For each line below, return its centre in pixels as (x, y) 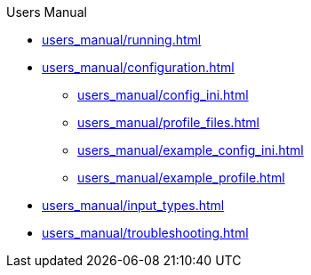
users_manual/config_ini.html (163, 95)
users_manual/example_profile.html (181, 178)
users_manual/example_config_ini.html (191, 150)
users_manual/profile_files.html (168, 122)
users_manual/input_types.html (133, 205)
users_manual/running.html (122, 40)
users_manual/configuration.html (138, 67)
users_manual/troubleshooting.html (145, 233)
